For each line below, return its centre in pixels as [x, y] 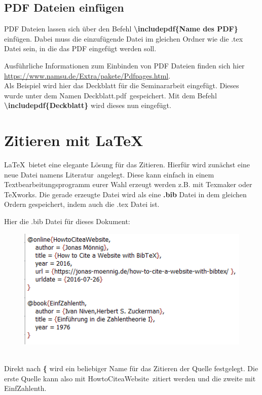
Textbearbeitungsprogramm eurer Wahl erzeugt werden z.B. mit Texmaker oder [128, 184]
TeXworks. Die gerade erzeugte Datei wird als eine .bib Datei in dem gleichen [125, 194]
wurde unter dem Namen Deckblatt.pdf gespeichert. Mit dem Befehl [110, 95]
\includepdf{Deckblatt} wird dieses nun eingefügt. [88, 105]
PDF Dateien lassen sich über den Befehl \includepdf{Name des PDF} [121, 29]
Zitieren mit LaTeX [74, 140]
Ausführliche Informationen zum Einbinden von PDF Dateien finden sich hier [124, 65]
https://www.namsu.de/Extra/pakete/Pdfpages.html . [87, 75]
